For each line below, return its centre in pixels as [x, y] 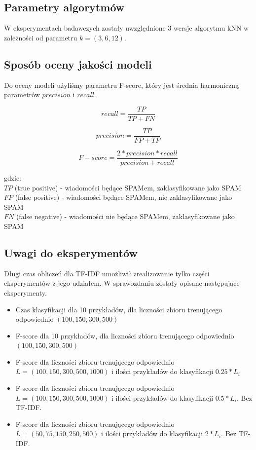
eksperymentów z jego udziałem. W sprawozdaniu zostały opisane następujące [122, 283]
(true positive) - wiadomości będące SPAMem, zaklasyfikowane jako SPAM [128, 187]
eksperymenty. [25, 292]
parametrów [22, 94]
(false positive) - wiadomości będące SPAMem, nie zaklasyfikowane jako [124, 197]
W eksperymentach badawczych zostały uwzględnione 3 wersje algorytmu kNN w [127, 28]
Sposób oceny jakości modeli [78, 64]
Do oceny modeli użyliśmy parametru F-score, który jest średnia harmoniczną [122, 85]
